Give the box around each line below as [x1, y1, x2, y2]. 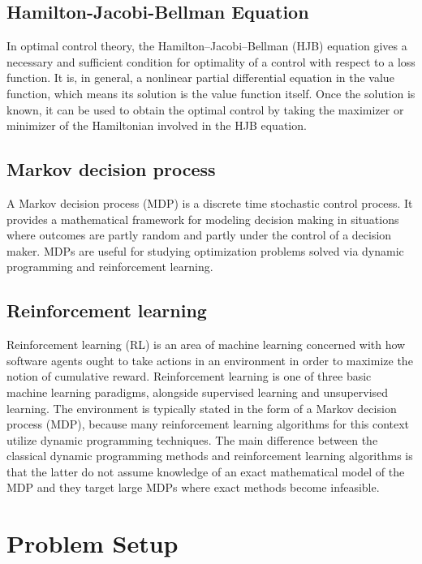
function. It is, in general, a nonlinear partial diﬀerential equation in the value [6, 69, 394, 86]
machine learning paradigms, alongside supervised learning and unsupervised [6, 383, 389, 400]
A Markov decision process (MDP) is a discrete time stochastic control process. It [6, 194, 413, 211]
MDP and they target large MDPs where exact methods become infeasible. [6, 479, 380, 496]
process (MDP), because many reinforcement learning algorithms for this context [6, 415, 410, 433]
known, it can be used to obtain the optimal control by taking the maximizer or [6, 101, 404, 118]
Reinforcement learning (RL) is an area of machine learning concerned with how [6, 336, 406, 353]
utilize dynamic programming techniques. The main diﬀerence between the [6, 431, 378, 448]
